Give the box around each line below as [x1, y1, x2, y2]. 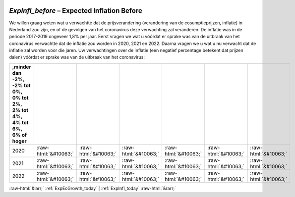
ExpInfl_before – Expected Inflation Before [9, 6, 142, 15]
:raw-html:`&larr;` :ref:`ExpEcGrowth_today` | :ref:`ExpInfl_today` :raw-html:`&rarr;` [9, 185, 176, 191]
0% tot [12, 94, 29, 101]
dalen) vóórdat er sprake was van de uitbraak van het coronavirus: [9, 54, 145, 60]
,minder [12, 63, 32, 70]
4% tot [12, 119, 29, 126]
